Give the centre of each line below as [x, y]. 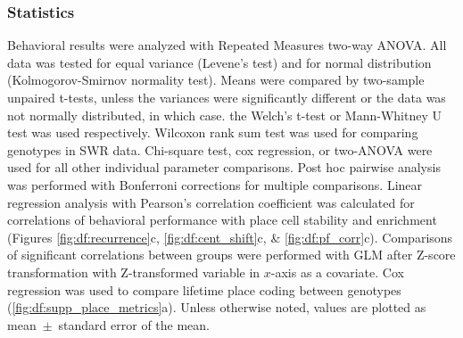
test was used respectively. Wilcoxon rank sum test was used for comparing [213, 132]
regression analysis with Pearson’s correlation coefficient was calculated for [211, 202]
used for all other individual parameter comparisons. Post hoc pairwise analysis [224, 167]
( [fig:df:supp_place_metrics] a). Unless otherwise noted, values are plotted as [217, 307]
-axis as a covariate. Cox [337, 272]
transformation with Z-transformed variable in [134, 272]
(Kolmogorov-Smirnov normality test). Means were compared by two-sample [216, 80]
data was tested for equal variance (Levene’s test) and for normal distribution [219, 62]
